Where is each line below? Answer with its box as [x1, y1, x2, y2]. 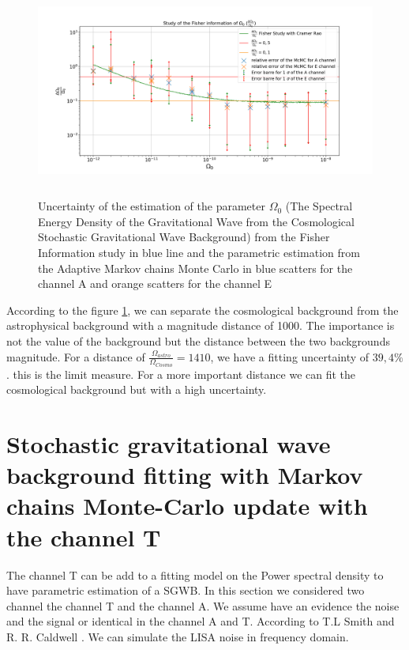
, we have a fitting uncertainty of [210, 348, 370, 365]
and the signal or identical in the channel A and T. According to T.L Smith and [6, 613, 395, 629]
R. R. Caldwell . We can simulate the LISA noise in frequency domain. [6, 628, 349, 644]
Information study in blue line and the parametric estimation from [38, 244, 360, 260]
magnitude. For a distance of [6, 348, 145, 365]
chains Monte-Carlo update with [6, 489, 368, 522]
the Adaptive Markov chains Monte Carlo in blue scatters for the [38, 259, 353, 276]
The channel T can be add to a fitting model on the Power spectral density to [6, 566, 384, 583]
